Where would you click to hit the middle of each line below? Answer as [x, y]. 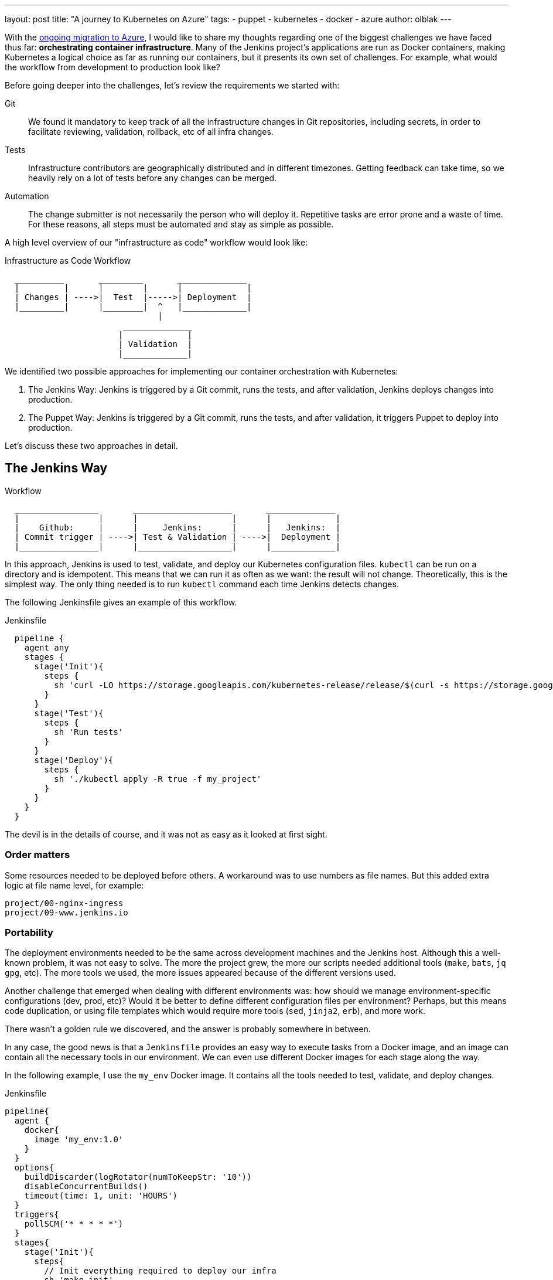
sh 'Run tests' [89, 732]
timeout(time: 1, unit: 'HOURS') [101, 1196]
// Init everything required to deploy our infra [160, 1271]
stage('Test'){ [69, 713]
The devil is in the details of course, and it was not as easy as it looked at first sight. [166, 834]
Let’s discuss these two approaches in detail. [91, 446]
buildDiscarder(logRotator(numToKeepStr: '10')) [138, 1177]
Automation [27, 196]
